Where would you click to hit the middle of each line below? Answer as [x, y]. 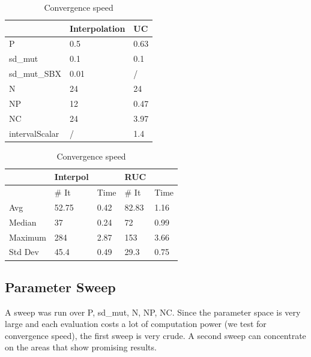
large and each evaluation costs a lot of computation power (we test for [136, 324]
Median [23, 222]
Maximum [28, 237]
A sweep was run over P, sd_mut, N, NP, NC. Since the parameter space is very [153, 312]
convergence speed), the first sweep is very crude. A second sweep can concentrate [155, 335]
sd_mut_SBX [35, 73]
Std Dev [24, 252]
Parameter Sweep [60, 286]
